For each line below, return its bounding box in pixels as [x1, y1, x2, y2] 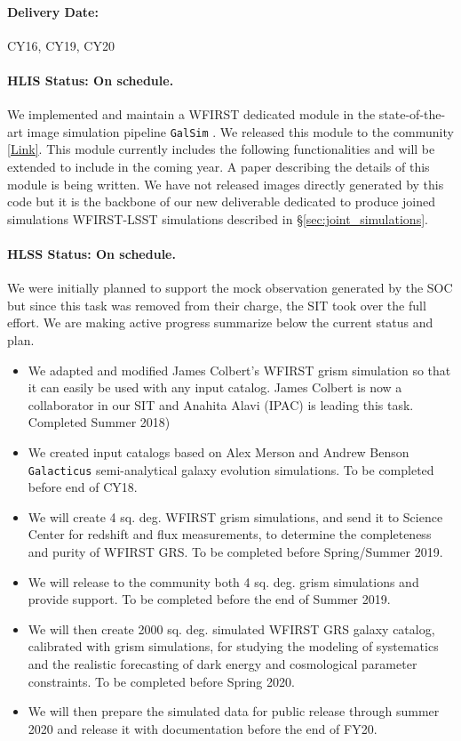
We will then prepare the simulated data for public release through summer [28, 702, 440, 721]
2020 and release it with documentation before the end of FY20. [28, 719, 378, 737]
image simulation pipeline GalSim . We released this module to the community [27, 122, 454, 141]
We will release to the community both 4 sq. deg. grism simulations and [28, 572, 419, 591]
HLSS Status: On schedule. [7, 245, 176, 262]
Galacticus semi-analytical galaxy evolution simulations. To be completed [28, 460, 434, 479]
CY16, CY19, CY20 [7, 36, 115, 54]
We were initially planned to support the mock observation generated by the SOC [7, 278, 453, 297]
